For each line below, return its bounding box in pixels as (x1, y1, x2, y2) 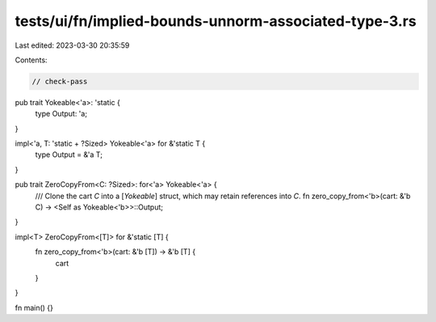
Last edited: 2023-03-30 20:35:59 (15, 40, 130, 50)
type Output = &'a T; (35, 150, 103, 159)
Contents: (15, 55, 48, 65)
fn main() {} (15, 303, 54, 312)
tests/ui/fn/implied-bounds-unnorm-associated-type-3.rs (15, 12, 417, 30)
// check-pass (31, 77, 88, 86)
